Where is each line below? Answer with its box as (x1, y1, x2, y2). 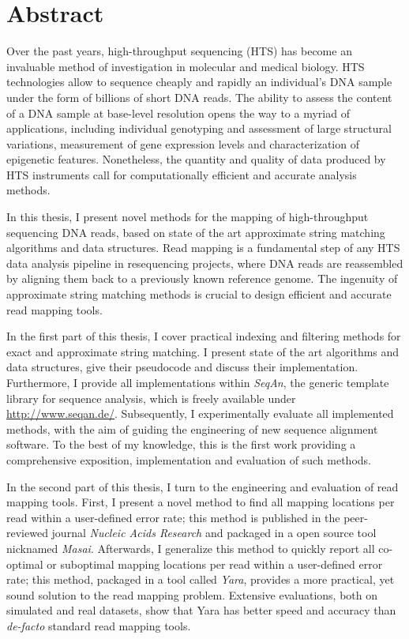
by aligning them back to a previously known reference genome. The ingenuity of (6, 270, 398, 287)
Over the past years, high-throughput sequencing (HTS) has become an (6, 43, 352, 59)
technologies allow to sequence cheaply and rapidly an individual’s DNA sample (6, 73, 392, 90)
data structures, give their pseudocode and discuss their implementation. (6, 359, 358, 375)
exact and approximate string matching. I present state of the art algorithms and (6, 343, 400, 359)
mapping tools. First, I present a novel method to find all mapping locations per (6, 494, 395, 510)
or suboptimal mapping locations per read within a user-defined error (47, 555, 383, 572)
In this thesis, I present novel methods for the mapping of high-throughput (6, 209, 369, 225)
